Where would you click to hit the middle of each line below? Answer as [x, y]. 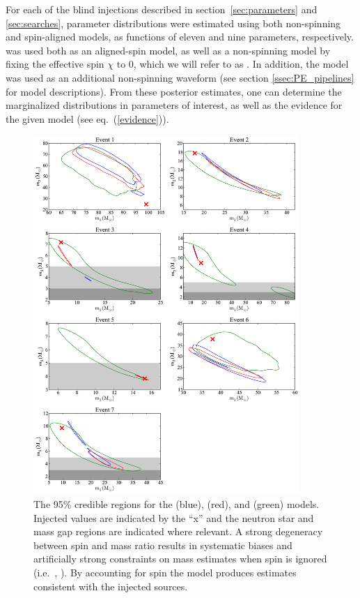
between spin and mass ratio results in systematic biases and [163, 545]
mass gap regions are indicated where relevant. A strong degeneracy [178, 531]
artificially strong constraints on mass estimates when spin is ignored [180, 559]
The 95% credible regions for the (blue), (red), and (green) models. [177, 504]
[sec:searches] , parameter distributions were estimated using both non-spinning [173, 23]
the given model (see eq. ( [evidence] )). [87, 118]
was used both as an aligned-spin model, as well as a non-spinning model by [168, 50]
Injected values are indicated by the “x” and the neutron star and [174, 517]
